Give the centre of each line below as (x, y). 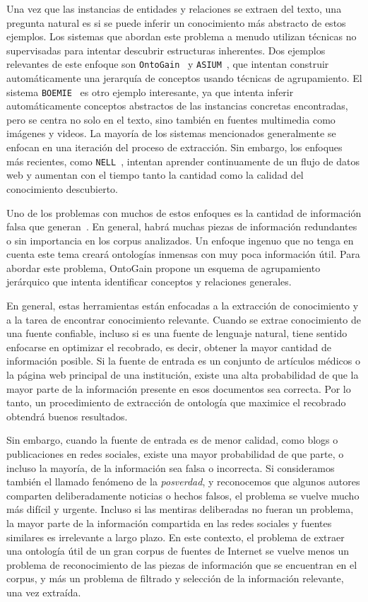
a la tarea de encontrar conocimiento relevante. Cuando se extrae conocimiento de (184, 319)
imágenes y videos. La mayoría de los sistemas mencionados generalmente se (171, 133)
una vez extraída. (44, 592)
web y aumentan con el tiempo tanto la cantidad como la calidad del (155, 175)
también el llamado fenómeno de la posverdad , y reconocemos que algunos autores (183, 482)
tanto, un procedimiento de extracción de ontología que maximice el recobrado (176, 402)
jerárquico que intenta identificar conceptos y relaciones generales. (149, 282)
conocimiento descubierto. (63, 188)
